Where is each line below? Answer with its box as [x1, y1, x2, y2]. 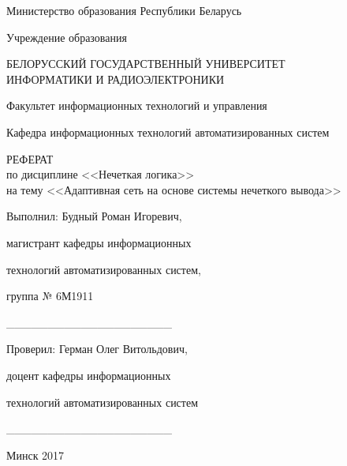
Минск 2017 [6, 446, 65, 463]
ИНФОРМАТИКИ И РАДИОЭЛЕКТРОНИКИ [6, 70, 225, 87]
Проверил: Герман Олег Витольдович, [6, 340, 188, 357]
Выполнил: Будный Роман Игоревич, [6, 208, 182, 224]
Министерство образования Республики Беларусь [6, 2, 242, 18]
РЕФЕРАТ [6, 150, 54, 167]
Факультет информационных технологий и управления [6, 97, 267, 114]
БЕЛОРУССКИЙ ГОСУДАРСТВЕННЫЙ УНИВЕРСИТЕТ [6, 55, 285, 72]
